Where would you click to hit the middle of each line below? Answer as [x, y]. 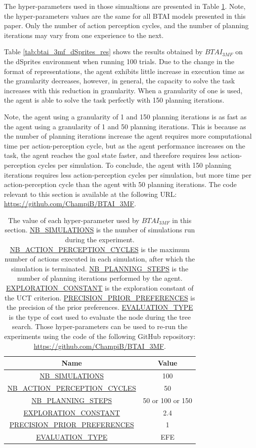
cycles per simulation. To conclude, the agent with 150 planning [134, 165]
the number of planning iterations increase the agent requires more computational [128, 136]
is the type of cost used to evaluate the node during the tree [100, 317]
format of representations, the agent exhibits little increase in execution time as [124, 71]
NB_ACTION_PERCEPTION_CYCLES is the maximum [100, 249]
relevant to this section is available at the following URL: [90, 194]
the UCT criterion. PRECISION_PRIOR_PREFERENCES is [100, 297]
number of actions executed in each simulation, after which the [100, 259]
